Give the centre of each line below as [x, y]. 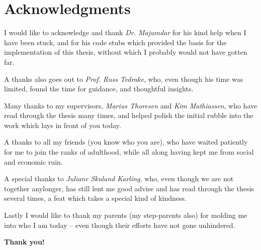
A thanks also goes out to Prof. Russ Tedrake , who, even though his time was [124, 79]
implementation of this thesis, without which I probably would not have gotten [126, 52]
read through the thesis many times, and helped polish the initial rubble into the [129, 115]
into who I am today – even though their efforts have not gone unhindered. [120, 225]
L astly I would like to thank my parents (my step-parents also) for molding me [126, 215]
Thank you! [24, 242]
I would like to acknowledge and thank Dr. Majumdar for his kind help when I [125, 32]
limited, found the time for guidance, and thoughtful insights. [99, 89]
